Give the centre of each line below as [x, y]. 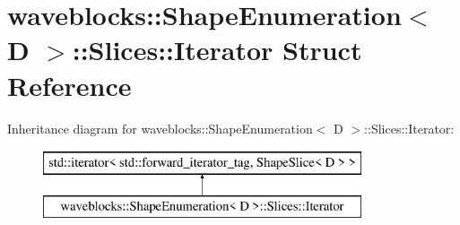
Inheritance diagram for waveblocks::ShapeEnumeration [160, 128]
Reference [69, 85]
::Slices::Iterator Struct [217, 50]
